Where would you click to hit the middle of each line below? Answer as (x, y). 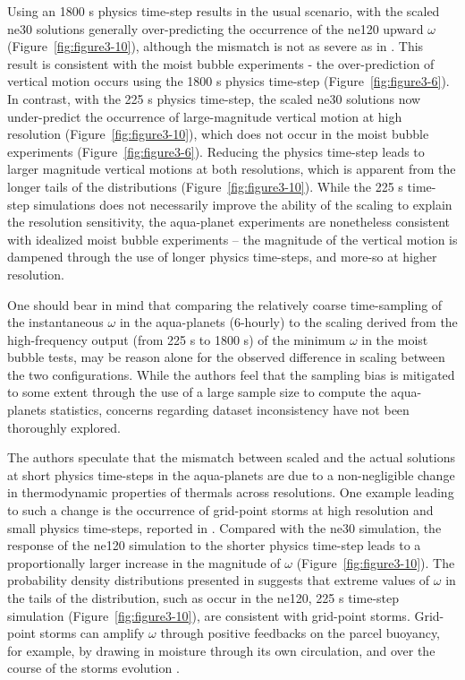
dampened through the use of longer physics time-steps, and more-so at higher (222, 257)
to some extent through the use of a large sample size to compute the (197, 392)
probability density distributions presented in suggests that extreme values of (219, 580)
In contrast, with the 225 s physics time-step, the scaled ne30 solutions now (214, 98)
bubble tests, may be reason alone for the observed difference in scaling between (226, 357)
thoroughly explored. (64, 427)
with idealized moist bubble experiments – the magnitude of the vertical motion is (232, 239)
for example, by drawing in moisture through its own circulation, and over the (221, 650)
